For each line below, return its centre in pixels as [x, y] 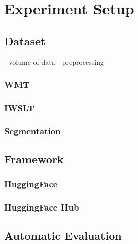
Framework [34, 159]
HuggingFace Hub [42, 207]
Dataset [25, 40]
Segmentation [32, 131]
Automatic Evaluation [63, 235]
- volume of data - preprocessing [54, 62]
